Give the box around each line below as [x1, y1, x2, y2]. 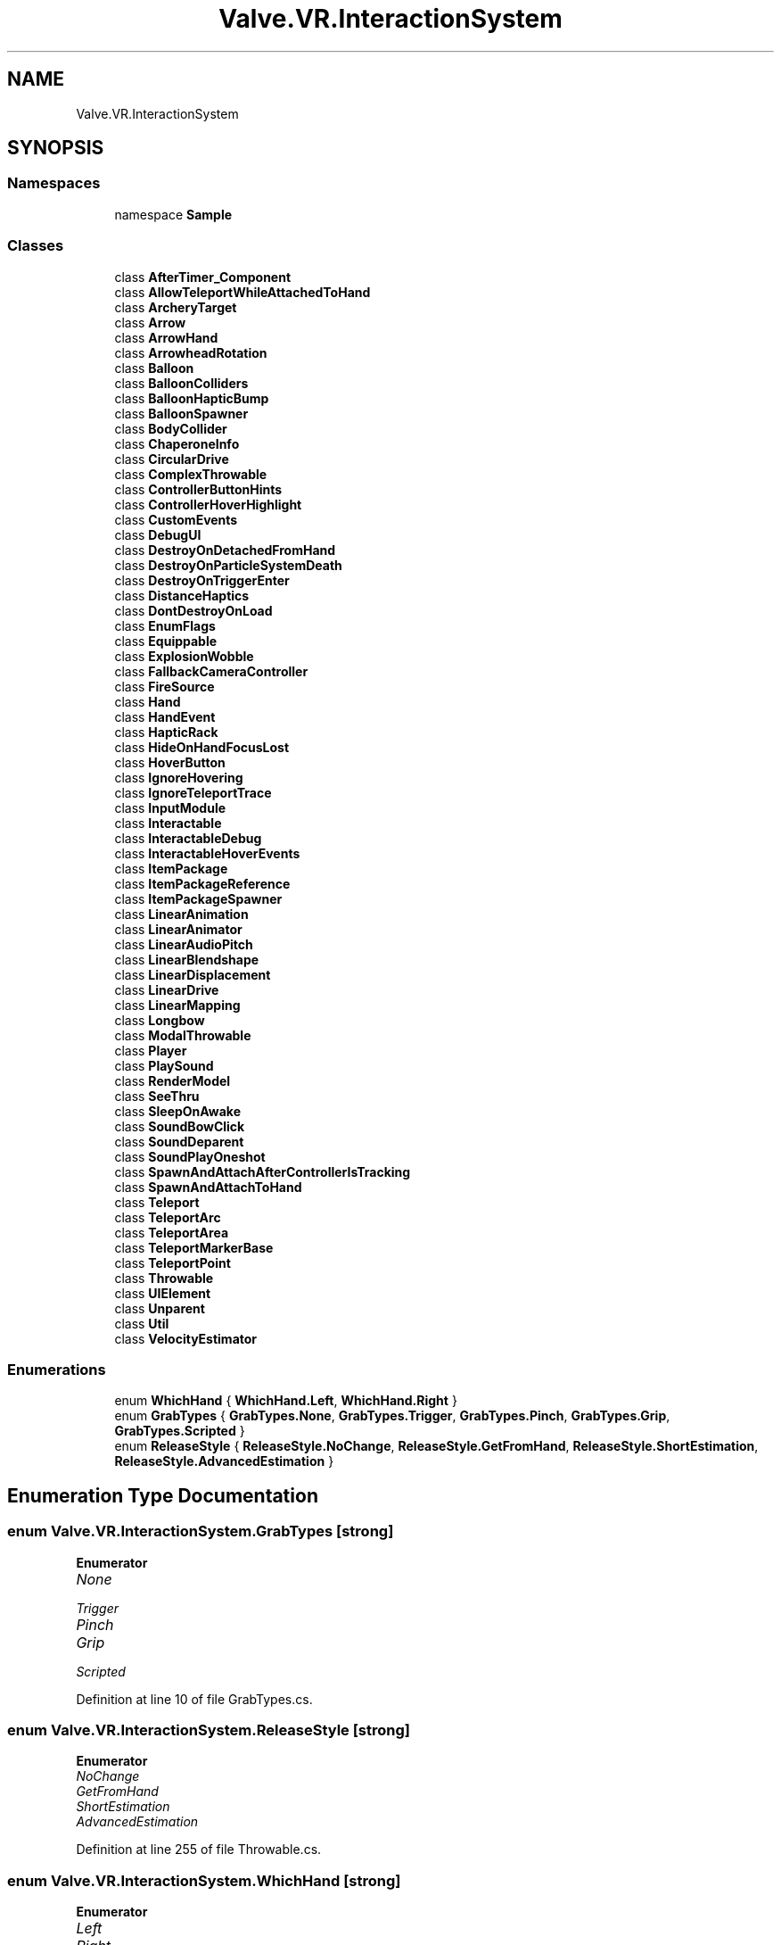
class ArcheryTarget [114, 299, 237, 315]
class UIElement [114, 1285, 211, 1301]
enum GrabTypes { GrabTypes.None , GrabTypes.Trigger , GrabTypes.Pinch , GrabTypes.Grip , [114, 1408, 670, 1424]
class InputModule [114, 799, 226, 815]
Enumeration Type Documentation [7, 1484, 318, 1507]
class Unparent [114, 1300, 205, 1316]
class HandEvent [114, 708, 216, 724]
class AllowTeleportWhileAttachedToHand [114, 284, 371, 300]
